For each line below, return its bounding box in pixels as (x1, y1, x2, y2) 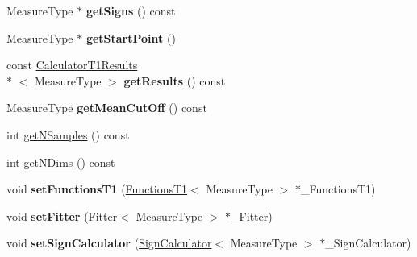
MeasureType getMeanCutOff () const (6, 99, 207, 116)
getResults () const (123, 72, 226, 89)
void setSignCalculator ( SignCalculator (6, 234, 212, 251)
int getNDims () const (6, 153, 115, 170)
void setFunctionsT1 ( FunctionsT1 (6, 180, 188, 197)
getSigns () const (85, 2, 176, 19)
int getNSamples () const (6, 126, 130, 143)
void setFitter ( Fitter (6, 207, 118, 224)
